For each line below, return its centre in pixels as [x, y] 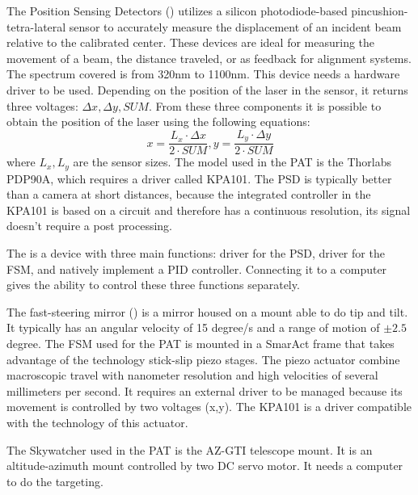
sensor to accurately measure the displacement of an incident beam [235, 26]
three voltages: [42, 105]
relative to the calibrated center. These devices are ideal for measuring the [191, 42]
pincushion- [380, 10]
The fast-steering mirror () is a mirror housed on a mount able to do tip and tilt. [207, 311]
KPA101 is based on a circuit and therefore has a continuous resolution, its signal [209, 210]
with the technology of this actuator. [97, 422]
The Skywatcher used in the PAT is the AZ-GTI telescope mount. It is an [190, 449]
